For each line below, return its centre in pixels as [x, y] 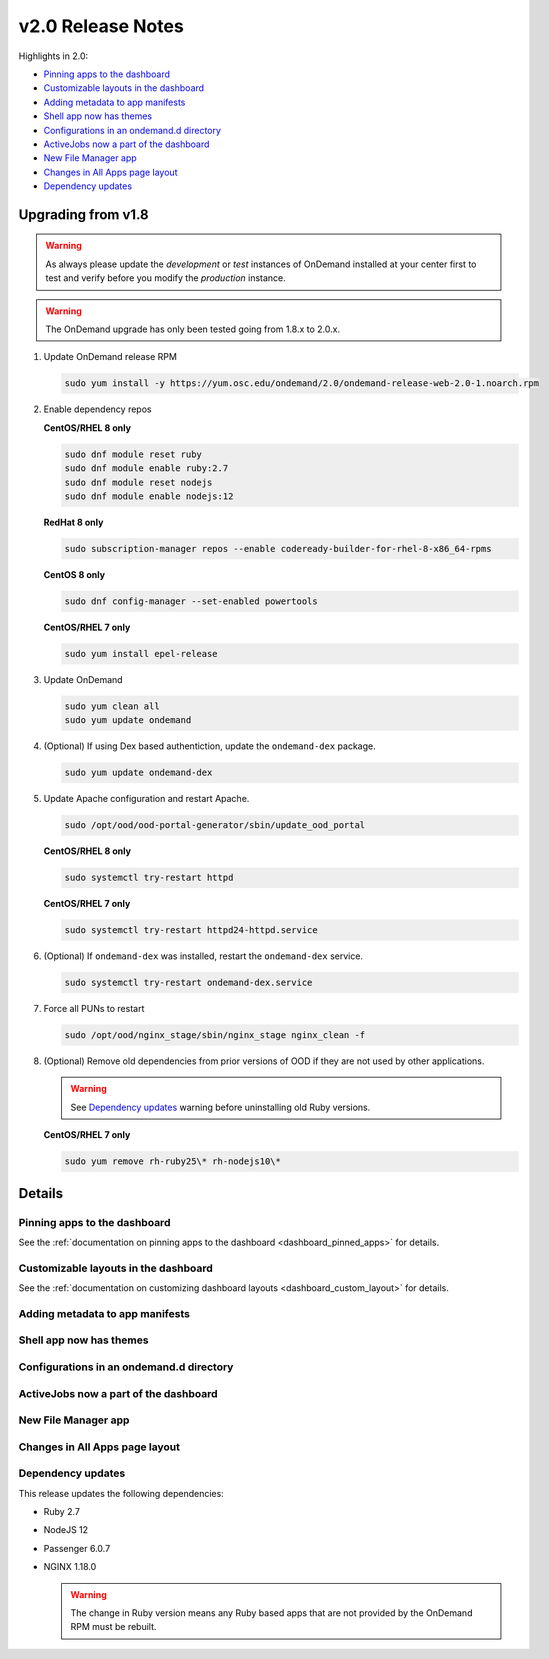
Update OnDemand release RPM [110, 357]
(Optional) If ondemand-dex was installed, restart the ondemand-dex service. [203, 956]
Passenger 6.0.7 [77, 1548]
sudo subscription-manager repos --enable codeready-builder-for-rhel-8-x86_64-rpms [278, 548]
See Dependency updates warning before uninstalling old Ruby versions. [220, 1107]
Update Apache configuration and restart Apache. [146, 799]
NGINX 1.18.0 [70, 1567]
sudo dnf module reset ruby [133, 454]
